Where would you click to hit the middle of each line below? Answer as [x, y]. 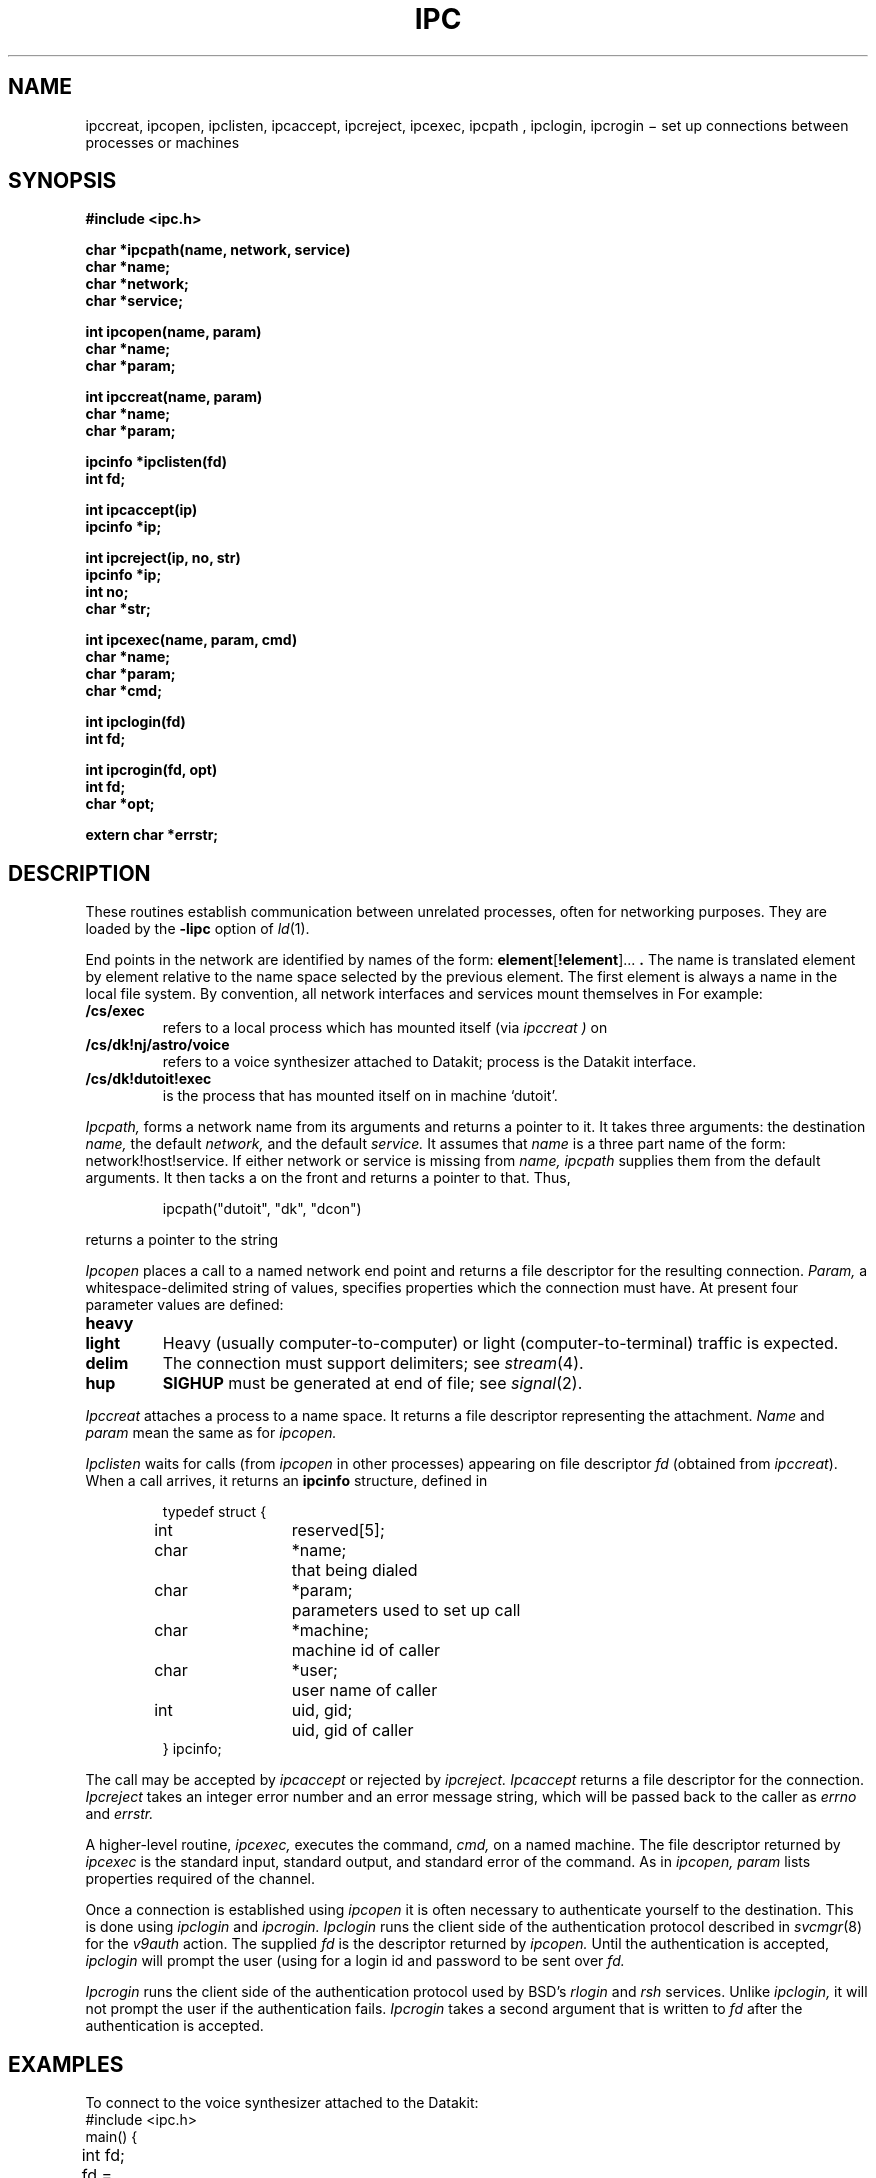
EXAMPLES [66, 2064]
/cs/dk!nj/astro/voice [157, 1045]
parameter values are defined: [184, 1305]
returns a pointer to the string [182, 1240]
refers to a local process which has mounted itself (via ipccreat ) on [385, 1028]
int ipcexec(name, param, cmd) [191, 640]
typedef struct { [214, 1512]
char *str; [118, 609]
